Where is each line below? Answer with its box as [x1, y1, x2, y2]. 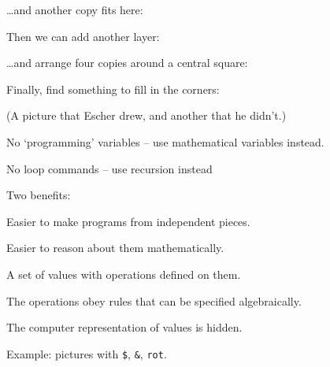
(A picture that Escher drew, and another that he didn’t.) [6, 107, 287, 124]
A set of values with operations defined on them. [6, 265, 241, 282]
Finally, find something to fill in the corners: [6, 80, 220, 97]
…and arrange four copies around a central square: [6, 54, 248, 71]
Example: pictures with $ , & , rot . [6, 345, 167, 361]
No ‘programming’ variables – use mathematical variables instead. [6, 133, 324, 150]
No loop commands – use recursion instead [6, 160, 213, 176]
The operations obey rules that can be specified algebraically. [6, 292, 302, 309]
